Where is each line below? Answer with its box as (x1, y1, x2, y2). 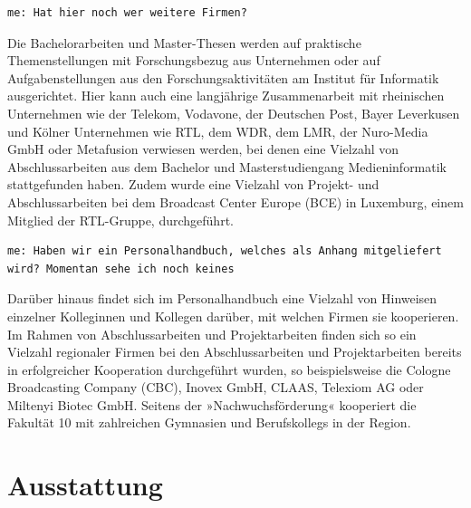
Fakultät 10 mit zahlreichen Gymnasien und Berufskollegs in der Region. (7, 413, 411, 432)
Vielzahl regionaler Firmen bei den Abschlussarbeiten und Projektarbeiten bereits (7, 342, 462, 361)
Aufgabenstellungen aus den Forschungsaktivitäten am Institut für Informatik (7, 68, 439, 87)
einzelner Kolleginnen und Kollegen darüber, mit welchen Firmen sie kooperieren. (7, 306, 459, 325)
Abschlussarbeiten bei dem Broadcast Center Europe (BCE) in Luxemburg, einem (7, 192, 464, 211)
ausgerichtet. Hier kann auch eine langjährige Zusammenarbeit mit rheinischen (7, 86, 445, 105)
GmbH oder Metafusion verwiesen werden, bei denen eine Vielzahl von (7, 139, 399, 158)
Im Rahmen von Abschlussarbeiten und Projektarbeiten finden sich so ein (7, 324, 417, 343)
